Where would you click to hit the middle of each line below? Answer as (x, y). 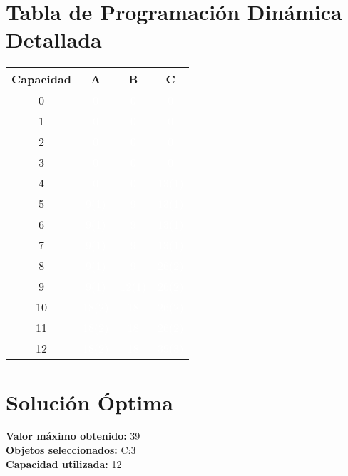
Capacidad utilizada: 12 (64, 464)
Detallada (54, 40)
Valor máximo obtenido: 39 (73, 436)
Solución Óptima (89, 402)
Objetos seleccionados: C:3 (71, 450)
